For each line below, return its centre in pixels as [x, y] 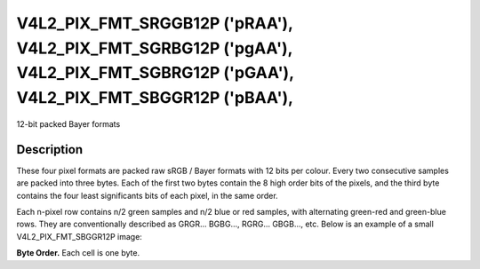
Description [50, 150]
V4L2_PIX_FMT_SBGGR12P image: [79, 236]
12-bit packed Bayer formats [68, 123]
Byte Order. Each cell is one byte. [78, 253]
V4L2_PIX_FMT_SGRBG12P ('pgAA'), [155, 48]
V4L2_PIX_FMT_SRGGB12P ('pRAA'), [155, 23]
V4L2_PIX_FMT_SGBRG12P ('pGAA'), [155, 73]
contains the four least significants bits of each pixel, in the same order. [148, 195]
